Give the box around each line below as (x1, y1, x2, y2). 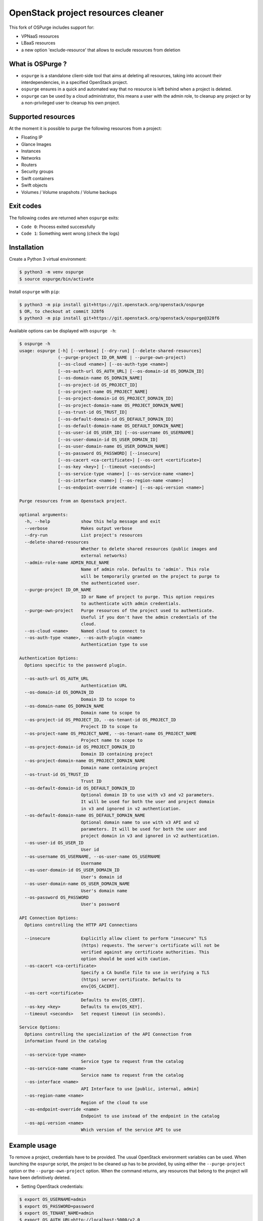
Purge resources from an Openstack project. (19, 498, 128, 504)
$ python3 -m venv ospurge (19, 269, 84, 275)
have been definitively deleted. (9, 1175, 71, 1180)
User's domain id (80, 874, 122, 880)
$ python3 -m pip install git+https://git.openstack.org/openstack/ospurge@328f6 (19, 316, 220, 321)
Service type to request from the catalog (80, 1059, 184, 1064)
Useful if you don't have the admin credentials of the (80, 614, 217, 620)
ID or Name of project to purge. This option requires (80, 594, 215, 599)
